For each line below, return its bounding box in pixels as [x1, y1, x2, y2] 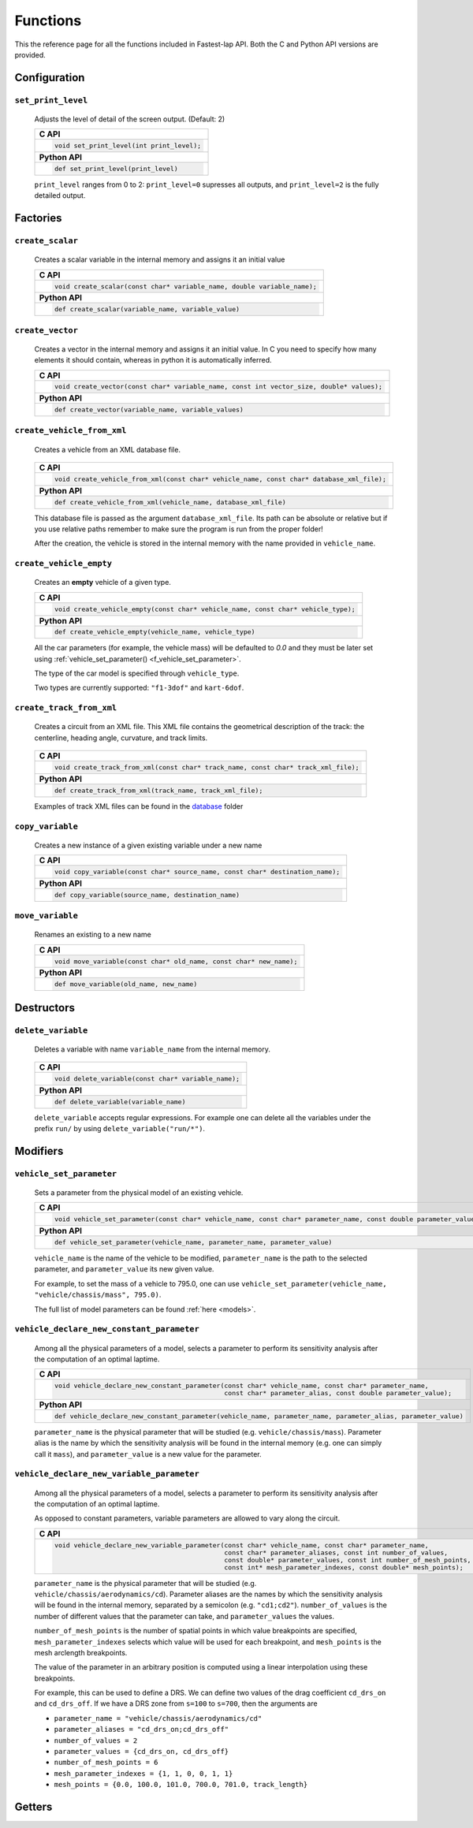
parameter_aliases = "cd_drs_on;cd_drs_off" [54, 1725, 229, 1734]
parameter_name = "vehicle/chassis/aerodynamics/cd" [54, 1714, 263, 1722]
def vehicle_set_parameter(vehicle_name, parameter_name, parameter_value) [54, 1238, 333, 1247]
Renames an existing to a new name [34, 930, 151, 940]
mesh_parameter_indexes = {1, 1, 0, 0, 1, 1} [54, 1769, 233, 1778]
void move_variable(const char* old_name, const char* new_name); [54, 957, 298, 966]
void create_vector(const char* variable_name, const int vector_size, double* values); [54, 382, 382, 391]
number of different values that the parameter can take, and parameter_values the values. [34, 1611, 335, 1621]
